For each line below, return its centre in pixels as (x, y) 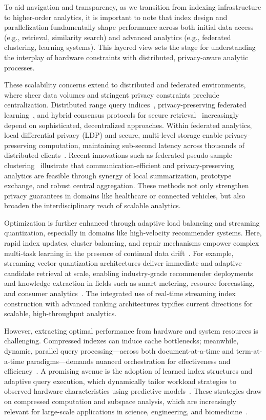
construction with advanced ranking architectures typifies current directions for (128, 303)
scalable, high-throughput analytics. (60, 313)
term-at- (249, 351)
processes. (19, 67)
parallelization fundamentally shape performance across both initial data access (129, 27)
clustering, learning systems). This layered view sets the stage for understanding (130, 47)
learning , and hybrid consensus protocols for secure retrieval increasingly (122, 114)
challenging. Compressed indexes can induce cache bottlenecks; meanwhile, (121, 341)
